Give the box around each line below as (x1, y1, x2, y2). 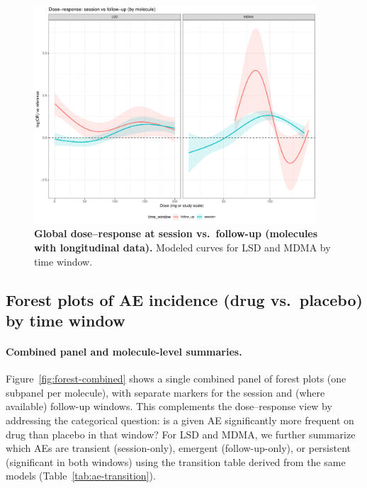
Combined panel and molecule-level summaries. (6, 344, 242, 358)
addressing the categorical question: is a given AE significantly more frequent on (6, 412, 354, 427)
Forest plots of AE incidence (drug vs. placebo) (6, 288, 363, 310)
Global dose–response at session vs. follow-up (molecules (34, 226, 318, 241)
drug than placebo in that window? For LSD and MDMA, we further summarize (6, 426, 356, 441)
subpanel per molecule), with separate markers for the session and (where (6, 385, 325, 399)
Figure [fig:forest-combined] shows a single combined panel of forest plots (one (6, 371, 346, 386)
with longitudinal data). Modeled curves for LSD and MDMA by (34, 240, 331, 255)
